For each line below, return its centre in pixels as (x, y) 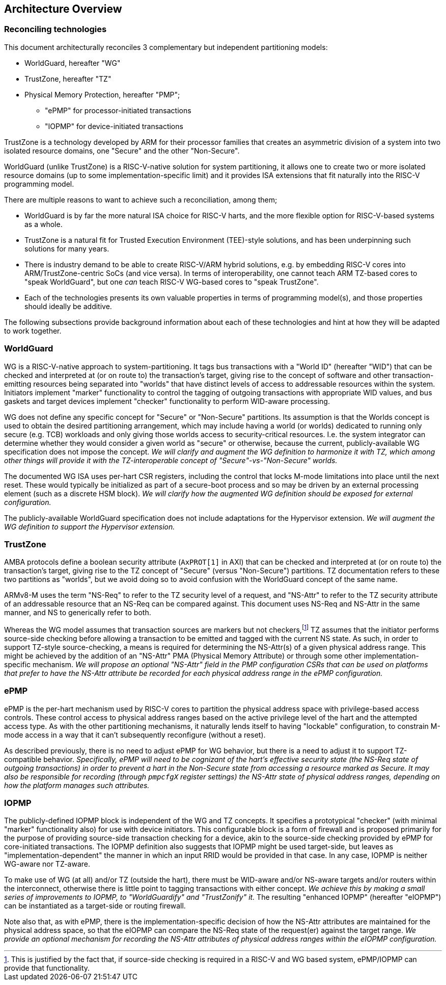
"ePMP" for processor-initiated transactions (118, 110)
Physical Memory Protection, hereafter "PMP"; (102, 94)
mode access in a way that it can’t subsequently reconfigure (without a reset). (135, 735)
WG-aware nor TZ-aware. (47, 864)
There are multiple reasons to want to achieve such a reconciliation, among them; (141, 199)
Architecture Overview (63, 9)
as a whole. (44, 224)
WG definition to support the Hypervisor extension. (90, 526)
